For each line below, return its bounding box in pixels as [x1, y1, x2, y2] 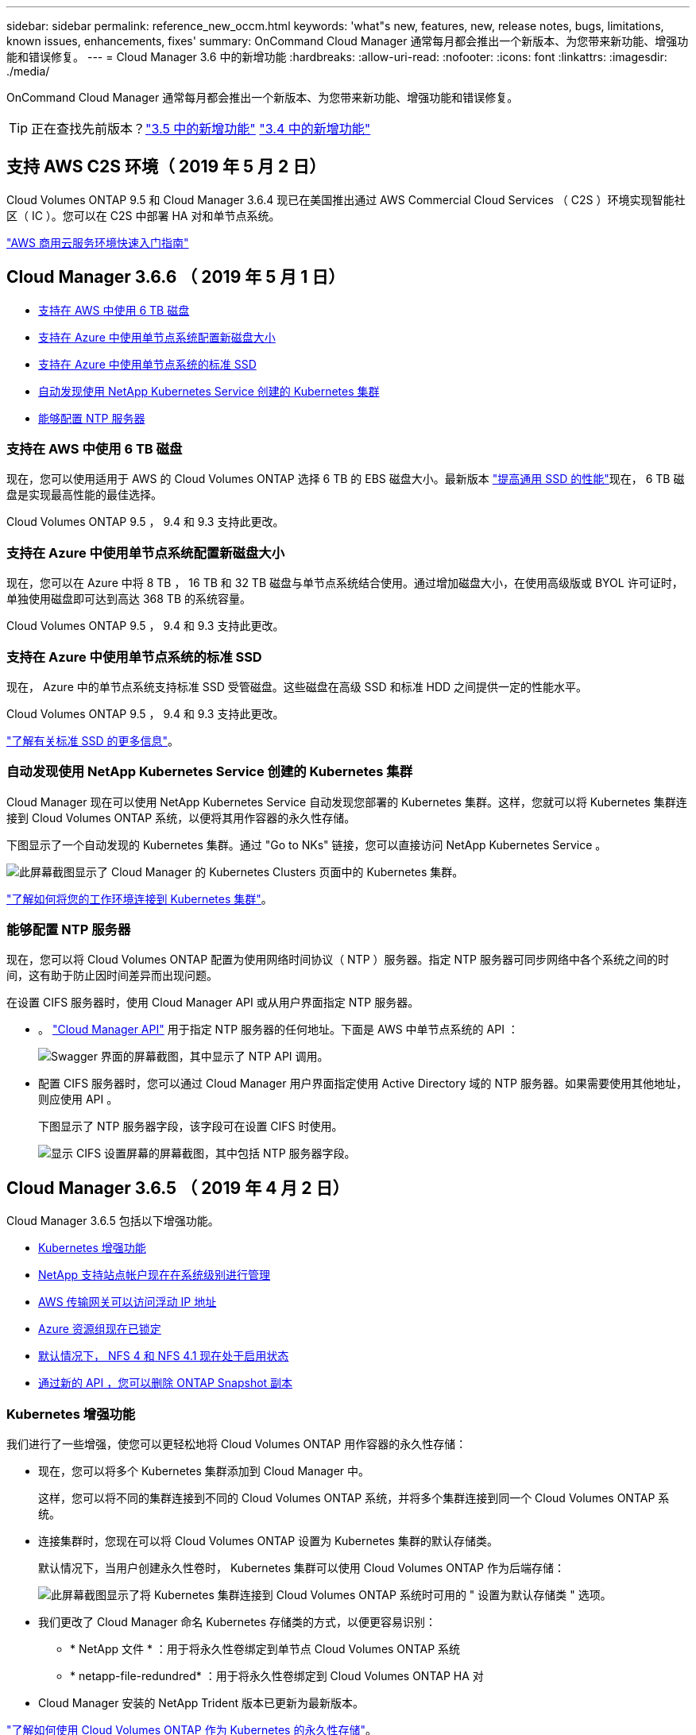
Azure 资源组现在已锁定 [38, 1322, 161, 1336]
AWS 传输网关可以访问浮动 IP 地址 [38, 1295, 217, 1309]
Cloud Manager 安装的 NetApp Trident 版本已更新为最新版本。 [38, 1696, 364, 1710]
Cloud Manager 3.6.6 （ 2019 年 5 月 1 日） [6, 267, 346, 288]
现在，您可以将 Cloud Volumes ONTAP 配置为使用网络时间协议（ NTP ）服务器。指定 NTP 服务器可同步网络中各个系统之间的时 [6, 953, 669, 967]
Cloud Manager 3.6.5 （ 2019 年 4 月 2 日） [6, 1177, 350, 1198]
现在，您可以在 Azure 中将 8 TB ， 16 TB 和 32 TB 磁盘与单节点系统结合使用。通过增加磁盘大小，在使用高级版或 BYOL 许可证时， [6, 576, 683, 590]
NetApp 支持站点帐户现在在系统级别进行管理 [38, 1268, 271, 1282]
